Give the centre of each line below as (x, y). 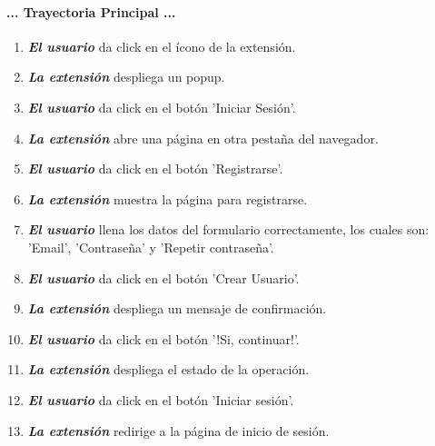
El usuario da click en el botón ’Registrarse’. (155, 168)
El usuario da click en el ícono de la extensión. (162, 46)
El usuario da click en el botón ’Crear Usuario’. (163, 278)
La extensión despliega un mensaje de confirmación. (177, 308)
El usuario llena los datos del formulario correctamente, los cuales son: (228, 229)
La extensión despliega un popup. (126, 77)
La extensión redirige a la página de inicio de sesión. (178, 430)
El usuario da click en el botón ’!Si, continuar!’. (163, 338)
